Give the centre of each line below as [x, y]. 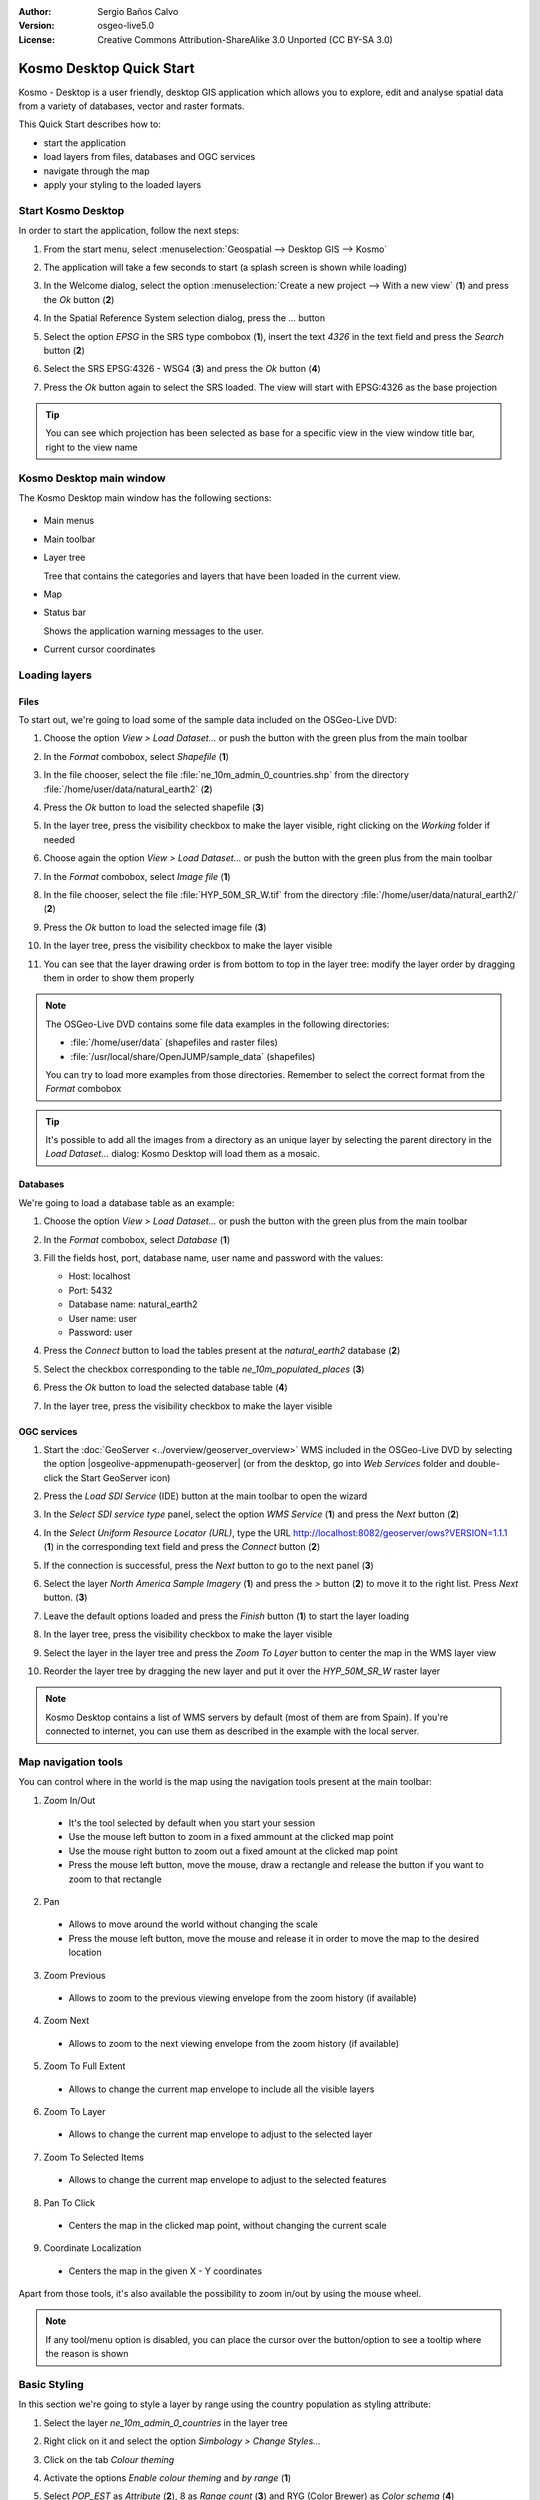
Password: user [100, 1332]
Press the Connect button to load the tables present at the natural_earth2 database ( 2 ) [222, 1351]
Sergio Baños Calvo [138, 11]
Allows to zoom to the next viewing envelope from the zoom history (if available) [234, 2043]
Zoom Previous [74, 1975]
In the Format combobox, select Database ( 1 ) [137, 1239]
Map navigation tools [71, 1762]
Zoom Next [66, 2021]
